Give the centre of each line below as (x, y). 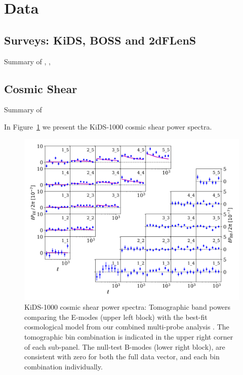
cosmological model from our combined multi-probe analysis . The (127, 327)
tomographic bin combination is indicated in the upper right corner (129, 336)
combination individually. (64, 366)
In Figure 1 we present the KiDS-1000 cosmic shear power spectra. (108, 126)
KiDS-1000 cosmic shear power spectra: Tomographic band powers (128, 307)
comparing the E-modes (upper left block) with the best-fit (116, 317)
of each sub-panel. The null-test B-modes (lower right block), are (125, 346)
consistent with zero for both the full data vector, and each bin (122, 357)
